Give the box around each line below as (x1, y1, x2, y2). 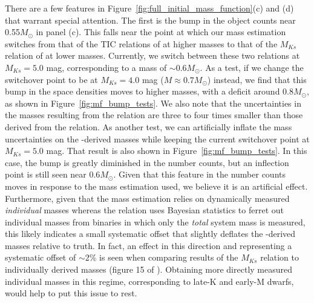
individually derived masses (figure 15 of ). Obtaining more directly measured (5, 263, 292, 276)
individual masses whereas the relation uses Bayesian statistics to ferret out (5, 204, 284, 216)
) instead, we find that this (207, 73, 307, 85)
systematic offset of (5, 251, 76, 264)
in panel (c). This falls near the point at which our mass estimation (36, 25, 286, 38)
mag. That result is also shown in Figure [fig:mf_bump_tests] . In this (46, 144, 307, 157)
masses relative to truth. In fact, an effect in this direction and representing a (5, 239, 292, 251)
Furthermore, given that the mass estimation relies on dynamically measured (5, 191, 290, 204)
